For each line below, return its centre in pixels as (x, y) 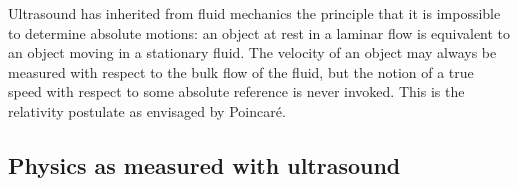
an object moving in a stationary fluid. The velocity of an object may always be (252, 52)
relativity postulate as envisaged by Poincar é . (147, 110)
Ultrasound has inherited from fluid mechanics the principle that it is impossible (254, 13)
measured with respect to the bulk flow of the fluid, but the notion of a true (241, 71)
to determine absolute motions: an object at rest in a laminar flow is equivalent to (259, 32)
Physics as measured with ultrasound (204, 164)
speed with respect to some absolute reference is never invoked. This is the (236, 91)
